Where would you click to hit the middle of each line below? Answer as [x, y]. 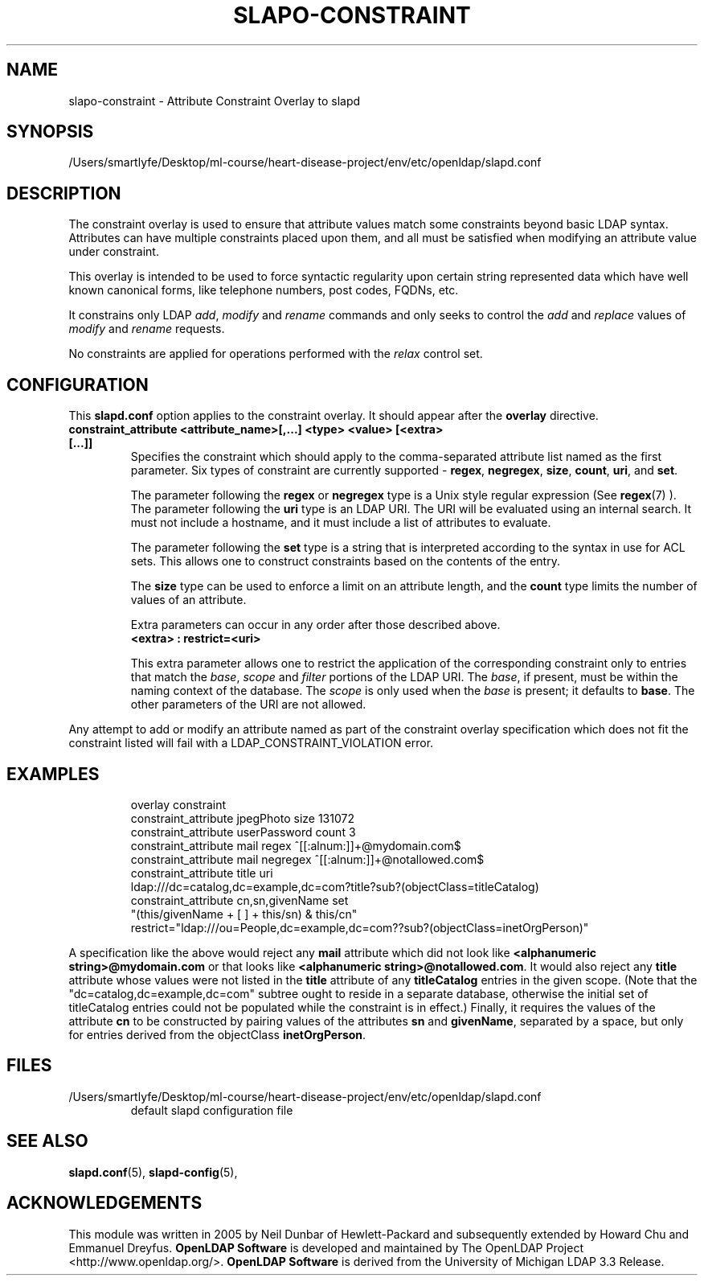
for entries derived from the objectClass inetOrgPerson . [217, 1034]
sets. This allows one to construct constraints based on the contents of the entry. [345, 561]
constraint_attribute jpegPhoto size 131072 [242, 818]
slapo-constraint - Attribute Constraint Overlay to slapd [215, 101]
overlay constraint [178, 804]
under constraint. [114, 252]
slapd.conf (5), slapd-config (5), [153, 1172]
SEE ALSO [47, 1141]
